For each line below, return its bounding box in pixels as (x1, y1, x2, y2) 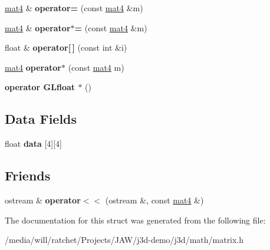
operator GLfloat (5, 81, 75, 93)
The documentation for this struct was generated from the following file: (5, 213, 266, 226)
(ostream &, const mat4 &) (105, 193, 204, 206)
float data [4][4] (5, 137, 62, 150)
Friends (5, 166, 51, 185)
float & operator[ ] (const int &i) (5, 41, 127, 54)
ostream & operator (5, 193, 81, 206)
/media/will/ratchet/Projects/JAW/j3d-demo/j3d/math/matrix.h (5, 233, 244, 246)
